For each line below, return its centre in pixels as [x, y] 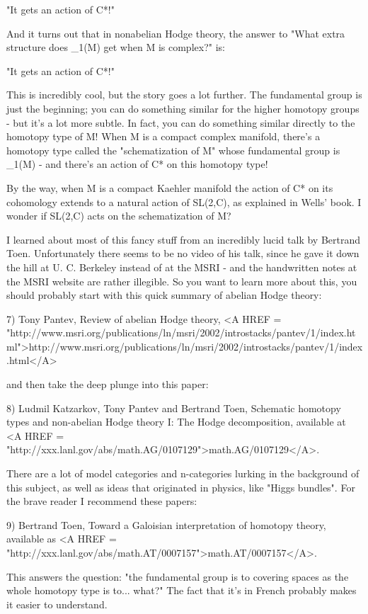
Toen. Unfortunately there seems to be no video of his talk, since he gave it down [183, 253]
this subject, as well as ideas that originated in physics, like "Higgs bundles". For [181, 487]
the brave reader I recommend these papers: [102, 501]
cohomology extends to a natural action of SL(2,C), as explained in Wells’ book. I [184, 201]
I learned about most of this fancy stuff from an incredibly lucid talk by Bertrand [183, 239]
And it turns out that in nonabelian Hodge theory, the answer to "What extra [176, 33]
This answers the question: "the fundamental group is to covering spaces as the [178, 576]
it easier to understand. [57, 604]
